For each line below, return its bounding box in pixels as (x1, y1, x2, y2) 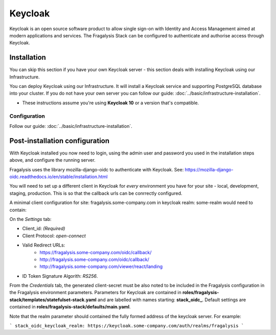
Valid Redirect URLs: (22, 242, 65, 248)
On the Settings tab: (9, 216, 52, 222)
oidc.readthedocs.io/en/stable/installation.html (9, 174, 108, 180)
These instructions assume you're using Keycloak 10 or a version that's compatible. (22, 100, 199, 106)
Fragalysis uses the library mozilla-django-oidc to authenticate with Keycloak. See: (9, 166, 184, 172)
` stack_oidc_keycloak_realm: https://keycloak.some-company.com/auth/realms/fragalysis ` (9, 323, 244, 329)
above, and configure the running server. (9, 157, 96, 163)
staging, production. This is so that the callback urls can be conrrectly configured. (9, 190, 182, 196)
